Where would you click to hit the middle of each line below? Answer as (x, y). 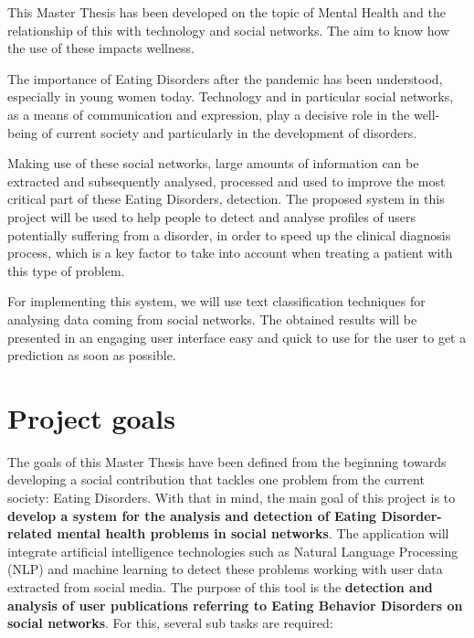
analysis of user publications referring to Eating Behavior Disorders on (235, 605)
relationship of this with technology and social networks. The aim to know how (229, 30)
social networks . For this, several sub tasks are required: (170, 623)
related (30, 533)
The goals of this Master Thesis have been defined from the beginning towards (227, 461)
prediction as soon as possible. (92, 355)
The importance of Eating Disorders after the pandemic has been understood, (225, 78)
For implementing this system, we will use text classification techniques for (216, 301)
